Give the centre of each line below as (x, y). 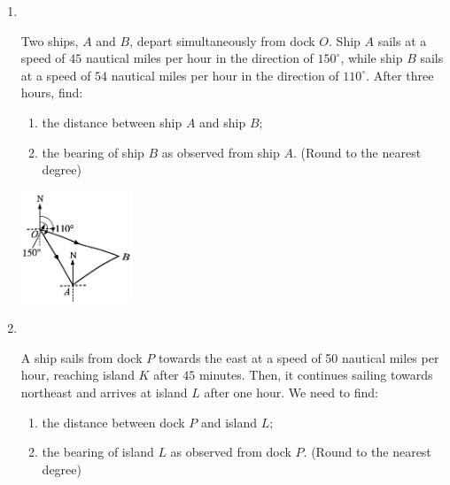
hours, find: (52, 92)
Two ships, (50, 40)
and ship (223, 122)
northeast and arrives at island (104, 393)
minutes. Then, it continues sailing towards (316, 375)
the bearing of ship (93, 152)
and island (229, 422)
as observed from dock (231, 452)
